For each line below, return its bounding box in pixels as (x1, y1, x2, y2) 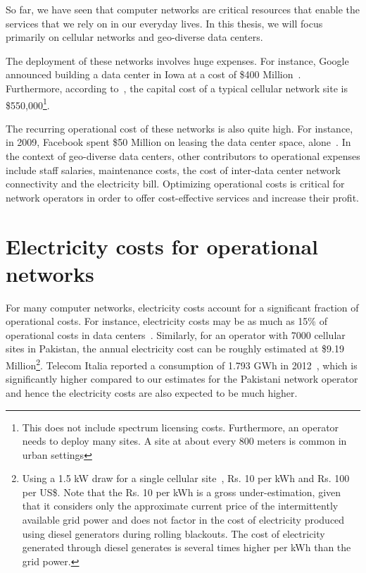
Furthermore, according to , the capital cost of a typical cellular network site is (6, 80, 348, 95)
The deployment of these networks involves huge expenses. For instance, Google (6, 53, 349, 68)
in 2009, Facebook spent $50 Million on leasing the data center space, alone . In (6, 135, 351, 149)
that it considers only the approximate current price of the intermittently (22, 498, 339, 513)
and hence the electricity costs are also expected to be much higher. (6, 385, 298, 400)
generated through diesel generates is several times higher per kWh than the (22, 540, 351, 555)
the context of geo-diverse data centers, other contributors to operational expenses (6, 149, 360, 163)
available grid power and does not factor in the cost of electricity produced (22, 512, 345, 527)
